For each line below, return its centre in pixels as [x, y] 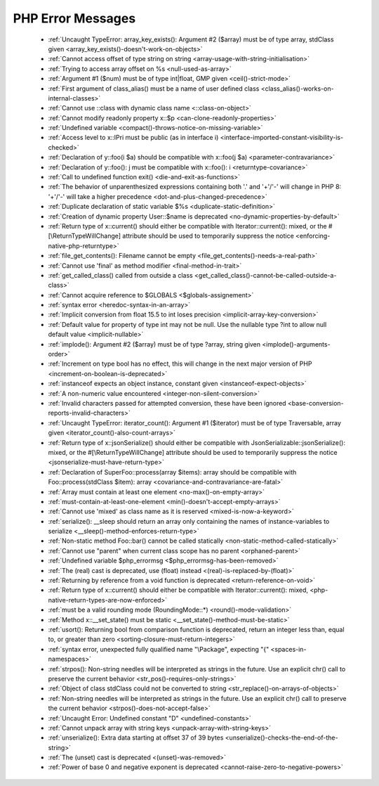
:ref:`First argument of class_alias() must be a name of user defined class [154, 89]
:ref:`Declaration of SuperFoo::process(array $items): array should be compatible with [172, 472]
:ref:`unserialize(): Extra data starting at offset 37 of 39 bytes [136, 737]
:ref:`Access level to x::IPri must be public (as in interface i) [133, 138]
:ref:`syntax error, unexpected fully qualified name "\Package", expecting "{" [159, 649]
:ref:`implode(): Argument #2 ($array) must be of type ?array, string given [154, 344]
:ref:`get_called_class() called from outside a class [120, 275]
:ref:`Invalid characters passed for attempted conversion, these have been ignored [167, 403]
